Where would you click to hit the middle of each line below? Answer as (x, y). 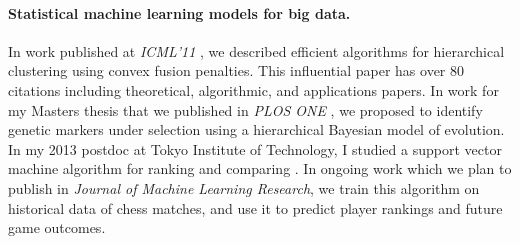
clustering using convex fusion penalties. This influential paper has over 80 (236, 70)
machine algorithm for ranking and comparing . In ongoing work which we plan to (260, 168)
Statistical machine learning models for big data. (179, 12)
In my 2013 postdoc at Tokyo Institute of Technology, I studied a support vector (255, 148)
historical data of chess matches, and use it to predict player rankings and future (255, 207)
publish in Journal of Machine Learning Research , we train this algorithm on (244, 187)
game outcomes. (57, 227)
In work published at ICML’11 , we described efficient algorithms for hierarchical (256, 50)
